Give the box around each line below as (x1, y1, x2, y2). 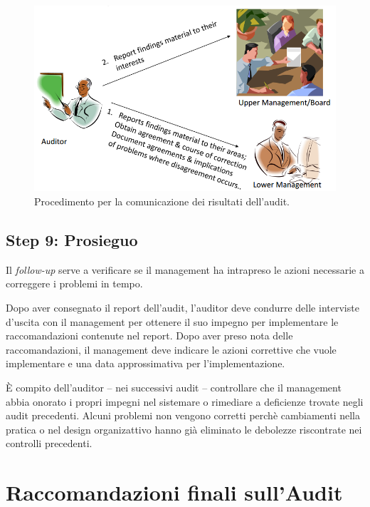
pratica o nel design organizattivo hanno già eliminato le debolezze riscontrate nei (6, 421, 362, 436)
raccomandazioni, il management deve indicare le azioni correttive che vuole (6, 342, 337, 357)
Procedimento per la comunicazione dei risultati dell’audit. (34, 194, 290, 209)
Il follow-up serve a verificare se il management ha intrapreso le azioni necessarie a (6, 262, 364, 277)
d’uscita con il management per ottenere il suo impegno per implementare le (6, 314, 339, 329)
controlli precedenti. (6, 436, 92, 451)
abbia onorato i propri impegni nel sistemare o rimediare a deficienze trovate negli (6, 394, 364, 409)
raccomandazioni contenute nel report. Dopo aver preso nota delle (6, 328, 293, 343)
